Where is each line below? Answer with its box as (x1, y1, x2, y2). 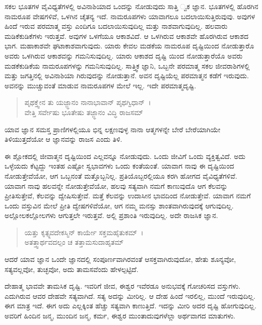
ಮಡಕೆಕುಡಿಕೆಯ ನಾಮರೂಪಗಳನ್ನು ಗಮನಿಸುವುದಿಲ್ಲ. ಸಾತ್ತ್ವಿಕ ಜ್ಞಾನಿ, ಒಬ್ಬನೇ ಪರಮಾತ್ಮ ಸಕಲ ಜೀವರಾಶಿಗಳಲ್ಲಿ (5, 60, 250, 71)
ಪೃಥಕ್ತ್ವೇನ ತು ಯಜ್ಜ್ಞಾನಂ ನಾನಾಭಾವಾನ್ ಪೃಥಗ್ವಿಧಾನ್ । (24, 97, 151, 107)
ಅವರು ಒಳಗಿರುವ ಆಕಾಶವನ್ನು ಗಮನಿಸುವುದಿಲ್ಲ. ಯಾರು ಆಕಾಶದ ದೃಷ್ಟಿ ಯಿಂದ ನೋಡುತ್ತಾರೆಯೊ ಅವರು (5, 50, 243, 61)
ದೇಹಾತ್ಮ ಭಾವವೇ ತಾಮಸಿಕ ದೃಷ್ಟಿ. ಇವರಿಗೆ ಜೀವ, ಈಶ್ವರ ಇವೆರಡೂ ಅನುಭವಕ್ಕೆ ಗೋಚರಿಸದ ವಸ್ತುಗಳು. (5, 281, 241, 291)
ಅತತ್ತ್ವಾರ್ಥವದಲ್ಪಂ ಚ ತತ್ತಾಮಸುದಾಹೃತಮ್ (24, 237, 124, 247)
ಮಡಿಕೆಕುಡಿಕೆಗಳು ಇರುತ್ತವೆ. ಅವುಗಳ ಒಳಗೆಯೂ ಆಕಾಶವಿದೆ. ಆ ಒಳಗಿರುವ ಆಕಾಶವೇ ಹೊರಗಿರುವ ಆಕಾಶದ (5, 30, 248, 41)
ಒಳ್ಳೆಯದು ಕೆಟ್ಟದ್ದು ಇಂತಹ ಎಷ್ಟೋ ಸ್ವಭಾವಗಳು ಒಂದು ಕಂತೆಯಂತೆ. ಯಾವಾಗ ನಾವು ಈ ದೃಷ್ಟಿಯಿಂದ (5, 160, 234, 171)
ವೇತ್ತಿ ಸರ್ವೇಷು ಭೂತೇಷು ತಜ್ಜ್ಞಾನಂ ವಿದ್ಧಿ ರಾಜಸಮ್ (24, 106, 143, 117)
